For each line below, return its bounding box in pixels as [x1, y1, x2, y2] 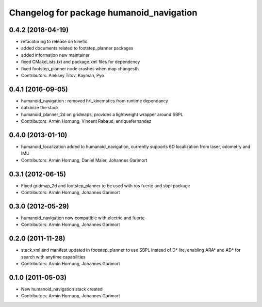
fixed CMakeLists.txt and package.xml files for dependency [21, 59, 140, 65]
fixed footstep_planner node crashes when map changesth [21, 65, 139, 71]
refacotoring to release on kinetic [21, 39, 87, 45]
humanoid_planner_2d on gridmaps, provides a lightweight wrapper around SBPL [21, 112, 183, 117]
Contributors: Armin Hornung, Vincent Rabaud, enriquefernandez [21, 118, 152, 124]
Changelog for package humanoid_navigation [9, 7, 197, 18]
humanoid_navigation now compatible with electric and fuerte [21, 215, 145, 221]
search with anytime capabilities [21, 254, 86, 259]
